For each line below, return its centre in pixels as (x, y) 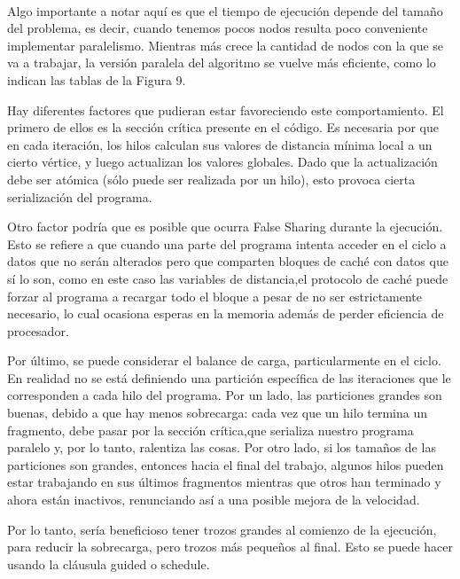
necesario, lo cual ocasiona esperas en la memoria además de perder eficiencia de (226, 313)
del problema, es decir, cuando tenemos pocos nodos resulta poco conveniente (218, 28)
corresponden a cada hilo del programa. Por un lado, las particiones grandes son (225, 395)
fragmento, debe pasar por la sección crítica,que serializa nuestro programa (211, 430)
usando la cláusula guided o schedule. (109, 563)
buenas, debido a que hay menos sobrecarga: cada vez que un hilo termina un (218, 413)
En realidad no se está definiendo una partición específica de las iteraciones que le (229, 377)
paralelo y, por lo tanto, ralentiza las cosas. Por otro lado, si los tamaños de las (222, 447)
